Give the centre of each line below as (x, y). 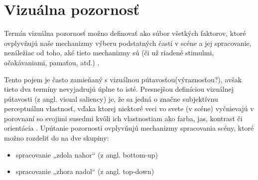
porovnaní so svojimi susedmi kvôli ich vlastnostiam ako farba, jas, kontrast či (123, 118)
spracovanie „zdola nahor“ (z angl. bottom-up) (87, 154)
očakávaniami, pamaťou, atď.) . (52, 62)
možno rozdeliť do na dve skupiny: (57, 138)
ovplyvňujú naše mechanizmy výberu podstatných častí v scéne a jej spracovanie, (128, 43)
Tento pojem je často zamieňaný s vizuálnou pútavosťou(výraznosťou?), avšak (123, 79)
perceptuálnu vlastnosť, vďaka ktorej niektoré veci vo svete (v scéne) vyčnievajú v (129, 108)
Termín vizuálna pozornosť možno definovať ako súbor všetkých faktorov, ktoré (125, 33)
